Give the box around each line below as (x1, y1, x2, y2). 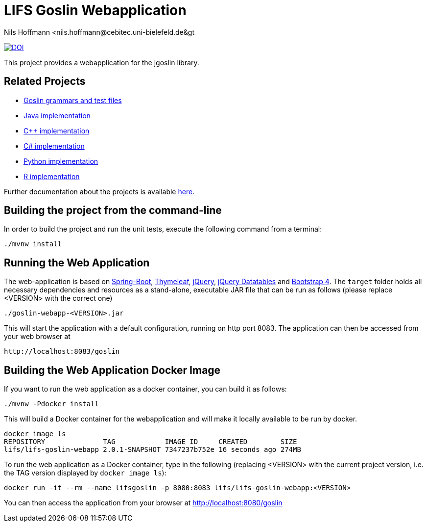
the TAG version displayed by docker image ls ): (4, 469, 166, 477)
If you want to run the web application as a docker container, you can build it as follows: (4, 385, 287, 394)
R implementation (24, 172, 80, 181)
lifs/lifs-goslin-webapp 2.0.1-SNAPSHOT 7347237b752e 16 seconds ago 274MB (4, 446, 301, 454)
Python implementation (24, 157, 98, 165)
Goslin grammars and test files (24, 96, 122, 105)
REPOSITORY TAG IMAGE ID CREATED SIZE (4, 438, 297, 446)
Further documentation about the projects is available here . (4, 187, 195, 196)
